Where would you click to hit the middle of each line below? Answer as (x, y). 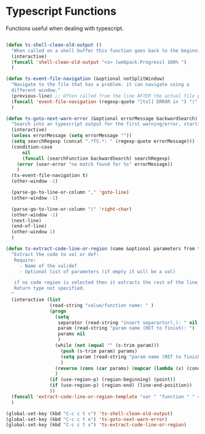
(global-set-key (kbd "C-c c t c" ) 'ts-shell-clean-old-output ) (89, 413)
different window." (36, 90)
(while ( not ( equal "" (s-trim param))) (107, 346)
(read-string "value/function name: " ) (102, 305)
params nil (72, 334)
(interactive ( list (36, 300)
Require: (25, 260)
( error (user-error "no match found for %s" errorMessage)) (95, 164)
